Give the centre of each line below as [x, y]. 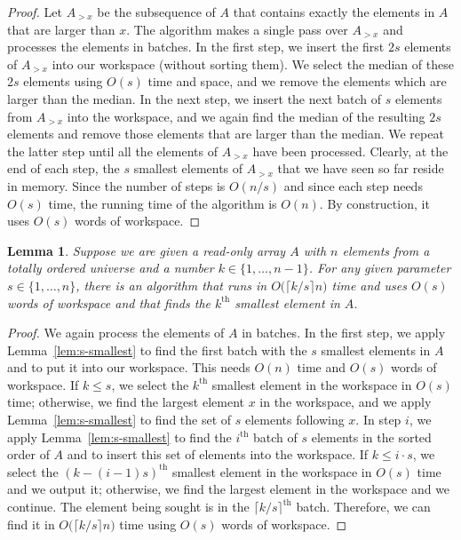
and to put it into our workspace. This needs [129, 367]
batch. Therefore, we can [363, 507]
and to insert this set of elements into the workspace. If [218, 454]
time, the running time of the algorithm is [163, 203]
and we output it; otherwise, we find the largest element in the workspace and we [229, 489]
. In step [378, 420]
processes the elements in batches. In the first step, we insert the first [196, 47]
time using [148, 524]
